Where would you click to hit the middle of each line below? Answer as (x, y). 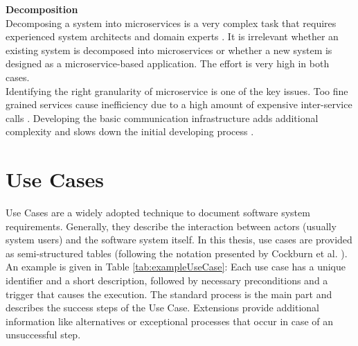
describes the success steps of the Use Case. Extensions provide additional (162, 308)
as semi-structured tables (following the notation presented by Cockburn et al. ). (177, 253)
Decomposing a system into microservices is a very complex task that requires (171, 23)
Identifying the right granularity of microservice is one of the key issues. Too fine (177, 90)
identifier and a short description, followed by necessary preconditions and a (167, 280)
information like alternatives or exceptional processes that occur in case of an (170, 321)
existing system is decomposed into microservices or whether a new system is (169, 50)
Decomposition (42, 9)
